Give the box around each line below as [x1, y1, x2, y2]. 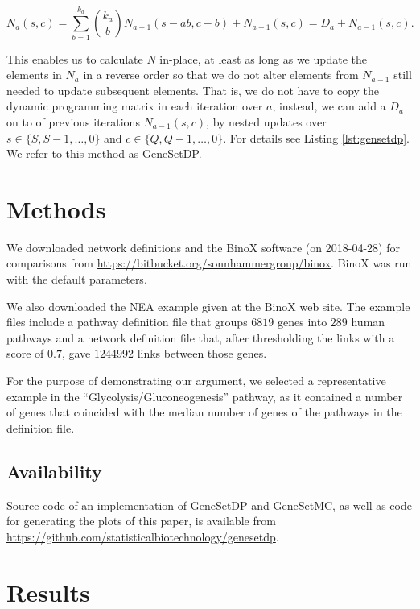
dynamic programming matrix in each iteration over [6, 97, 263, 114]
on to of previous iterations [6, 113, 140, 130]
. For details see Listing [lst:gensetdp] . [223, 129, 410, 146]
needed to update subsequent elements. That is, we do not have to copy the [6, 81, 380, 98]
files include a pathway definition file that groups [6, 313, 248, 330]
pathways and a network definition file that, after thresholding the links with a [6, 329, 395, 346]
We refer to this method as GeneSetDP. [6, 145, 202, 162]
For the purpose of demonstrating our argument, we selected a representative [6, 371, 386, 388]
